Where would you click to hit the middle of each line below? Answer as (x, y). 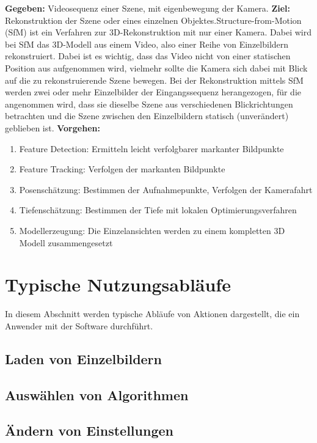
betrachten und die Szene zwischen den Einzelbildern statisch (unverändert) (147, 116)
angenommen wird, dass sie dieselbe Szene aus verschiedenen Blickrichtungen (149, 104)
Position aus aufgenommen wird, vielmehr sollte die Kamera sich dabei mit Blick (156, 68)
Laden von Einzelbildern (83, 358)
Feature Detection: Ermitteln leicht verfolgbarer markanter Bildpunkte (151, 148)
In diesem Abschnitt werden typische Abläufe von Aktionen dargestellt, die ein (152, 314)
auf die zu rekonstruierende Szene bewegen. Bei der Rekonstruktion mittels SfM (154, 80)
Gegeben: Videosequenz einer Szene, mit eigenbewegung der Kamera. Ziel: (148, 8)
